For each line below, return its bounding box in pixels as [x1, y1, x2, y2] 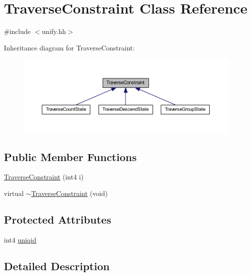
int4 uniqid [4, 234, 36, 244]
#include [4, 26, 31, 36]
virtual [4, 188, 24, 198]
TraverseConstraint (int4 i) [4, 172, 84, 182]
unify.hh [42, 26, 66, 36]
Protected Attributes [4, 211, 111, 227]
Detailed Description [4, 258, 110, 273]
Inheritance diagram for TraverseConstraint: [4, 42, 135, 52]
